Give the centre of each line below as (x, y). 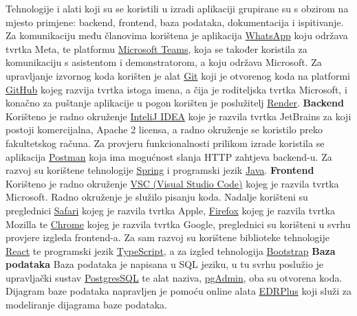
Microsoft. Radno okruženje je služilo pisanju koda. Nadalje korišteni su (157, 197)
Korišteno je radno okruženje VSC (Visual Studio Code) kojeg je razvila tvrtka (172, 183)
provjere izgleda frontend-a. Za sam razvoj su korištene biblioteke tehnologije (167, 237)
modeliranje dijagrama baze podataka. (87, 305)
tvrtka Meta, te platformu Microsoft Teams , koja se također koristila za (156, 48)
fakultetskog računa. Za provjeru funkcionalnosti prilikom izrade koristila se (165, 143)
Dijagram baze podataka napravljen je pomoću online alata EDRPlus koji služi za (178, 291)
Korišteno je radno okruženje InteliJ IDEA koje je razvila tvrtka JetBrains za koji (178, 116)
